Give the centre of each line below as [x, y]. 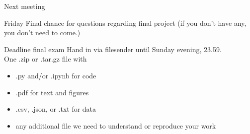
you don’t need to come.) [42, 33]
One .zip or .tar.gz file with [45, 59]
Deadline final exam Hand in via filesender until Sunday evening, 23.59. [113, 49]
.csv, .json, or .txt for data [56, 109]
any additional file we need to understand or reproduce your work [116, 125]
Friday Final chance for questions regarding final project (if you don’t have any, [125, 23]
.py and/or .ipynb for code [56, 75]
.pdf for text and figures [52, 92]
